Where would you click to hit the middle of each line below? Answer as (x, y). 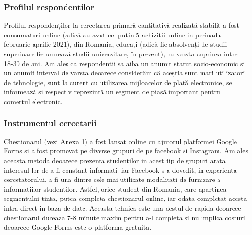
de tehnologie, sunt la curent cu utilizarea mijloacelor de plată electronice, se (118, 82)
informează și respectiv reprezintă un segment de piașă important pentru (112, 92)
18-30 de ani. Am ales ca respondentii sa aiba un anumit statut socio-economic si (125, 63)
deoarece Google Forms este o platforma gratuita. (78, 227)
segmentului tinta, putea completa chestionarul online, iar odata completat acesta (126, 198)
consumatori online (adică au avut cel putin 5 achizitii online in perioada (112, 34)
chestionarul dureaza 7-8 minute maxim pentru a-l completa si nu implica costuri (125, 217)
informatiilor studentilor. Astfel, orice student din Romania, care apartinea (115, 189)
